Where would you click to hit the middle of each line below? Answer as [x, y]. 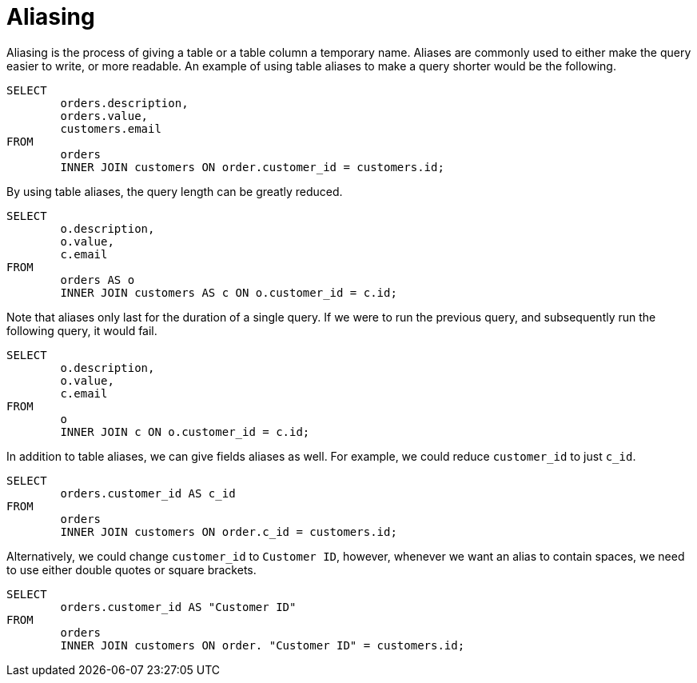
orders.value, [104, 116]
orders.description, [124, 103]
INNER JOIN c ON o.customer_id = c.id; [185, 431]
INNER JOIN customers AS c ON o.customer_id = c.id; [229, 292]
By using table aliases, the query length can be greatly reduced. [175, 191]
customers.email [111, 128]
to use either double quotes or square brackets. [131, 569]
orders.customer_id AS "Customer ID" [178, 607]
